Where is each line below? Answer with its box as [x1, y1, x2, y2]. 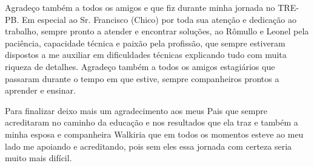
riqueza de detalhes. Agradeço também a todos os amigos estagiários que [5, 60, 275, 72]
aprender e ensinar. [5, 84, 76, 97]
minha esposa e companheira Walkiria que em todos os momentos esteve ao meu [5, 127, 304, 140]
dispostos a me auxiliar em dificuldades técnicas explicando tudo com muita [5, 48, 287, 61]
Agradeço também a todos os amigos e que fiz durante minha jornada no [5, 1, 275, 13]
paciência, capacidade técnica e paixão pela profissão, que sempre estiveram [5, 36, 286, 49]
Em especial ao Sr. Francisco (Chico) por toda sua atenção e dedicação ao [21, 13, 296, 25]
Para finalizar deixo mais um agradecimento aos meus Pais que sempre [5, 104, 267, 117]
